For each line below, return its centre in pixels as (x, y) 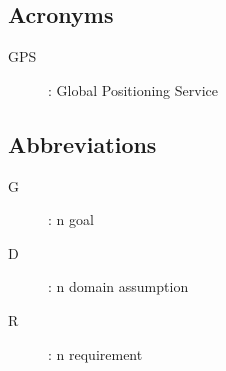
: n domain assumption (118, 286)
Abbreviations (82, 143)
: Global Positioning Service (133, 89)
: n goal (71, 219)
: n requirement (95, 353)
